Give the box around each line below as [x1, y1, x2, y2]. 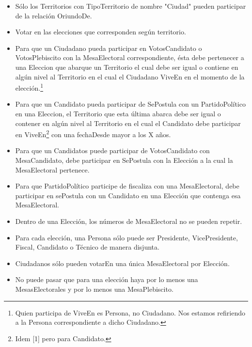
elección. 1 [15, 81, 43, 93]
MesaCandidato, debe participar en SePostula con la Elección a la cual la [15, 155, 233, 165]
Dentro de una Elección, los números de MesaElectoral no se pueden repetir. [15, 216, 242, 226]
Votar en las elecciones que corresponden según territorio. [15, 27, 186, 37]
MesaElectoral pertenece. [15, 164, 90, 174]
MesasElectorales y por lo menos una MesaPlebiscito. [15, 284, 173, 294]
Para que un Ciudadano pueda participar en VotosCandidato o [15, 43, 202, 53]
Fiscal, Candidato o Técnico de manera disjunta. [15, 242, 159, 252]
